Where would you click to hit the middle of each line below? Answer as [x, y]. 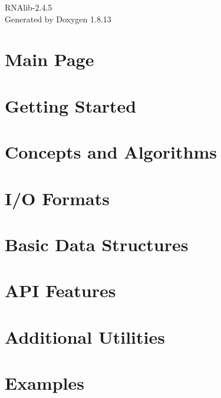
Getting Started [71, 105]
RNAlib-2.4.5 [29, 7]
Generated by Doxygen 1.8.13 [58, 19]
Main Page [50, 59]
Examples [44, 383]
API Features [60, 290]
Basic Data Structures [97, 244]
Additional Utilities [85, 336]
